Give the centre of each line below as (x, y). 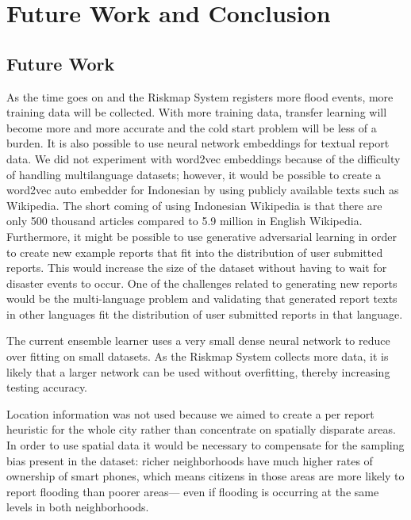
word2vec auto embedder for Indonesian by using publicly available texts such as (203, 190)
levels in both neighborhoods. (78, 507)
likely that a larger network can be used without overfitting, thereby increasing (198, 371)
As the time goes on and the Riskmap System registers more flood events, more (200, 96)
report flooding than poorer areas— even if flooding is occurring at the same (193, 491)
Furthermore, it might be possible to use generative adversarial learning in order (202, 236)
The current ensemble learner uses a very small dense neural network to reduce (198, 340)
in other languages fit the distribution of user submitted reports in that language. (205, 314)
